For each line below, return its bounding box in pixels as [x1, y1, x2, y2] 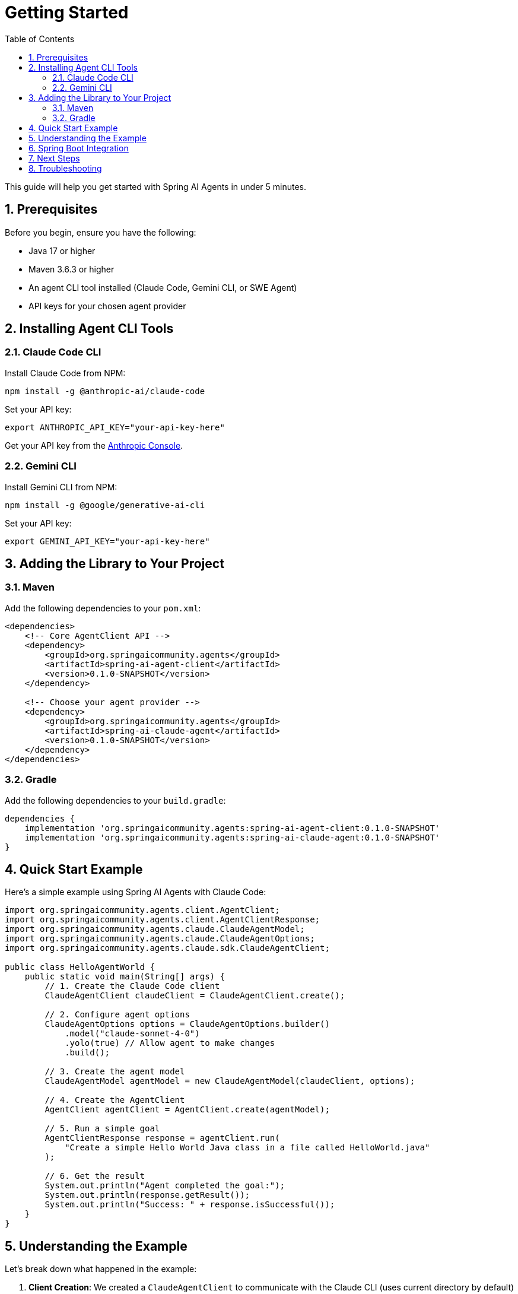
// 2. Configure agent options [45, 1010, 190, 1020]
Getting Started [5, 2, 129, 23]
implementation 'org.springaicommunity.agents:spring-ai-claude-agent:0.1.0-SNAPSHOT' [24, 832, 440, 842]
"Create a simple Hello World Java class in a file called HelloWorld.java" [65, 1143, 430, 1153]
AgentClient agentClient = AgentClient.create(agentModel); [45, 1105, 330, 1115]
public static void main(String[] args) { [24, 972, 225, 982]
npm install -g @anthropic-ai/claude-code [5, 386, 205, 396]
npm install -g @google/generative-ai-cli [5, 500, 205, 510]
